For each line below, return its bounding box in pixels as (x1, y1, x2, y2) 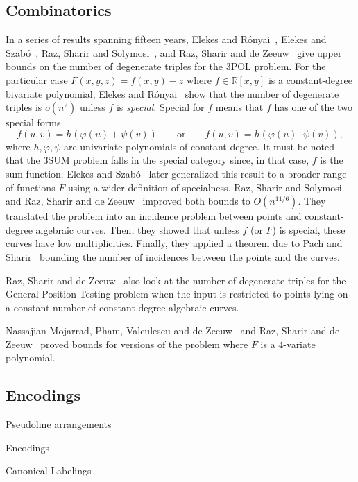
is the (320, 153, 343, 167)
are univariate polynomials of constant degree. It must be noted (63, 139, 334, 153)
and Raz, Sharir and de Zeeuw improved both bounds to (6, 193, 250, 208)
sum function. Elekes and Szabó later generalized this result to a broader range (6, 166, 347, 180)
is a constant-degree (268, 72, 353, 87)
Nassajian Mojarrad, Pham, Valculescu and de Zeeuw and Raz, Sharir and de (6, 323, 340, 338)
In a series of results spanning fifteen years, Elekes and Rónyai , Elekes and (6, 32, 327, 46)
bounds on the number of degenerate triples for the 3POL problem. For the (6, 59, 326, 74)
